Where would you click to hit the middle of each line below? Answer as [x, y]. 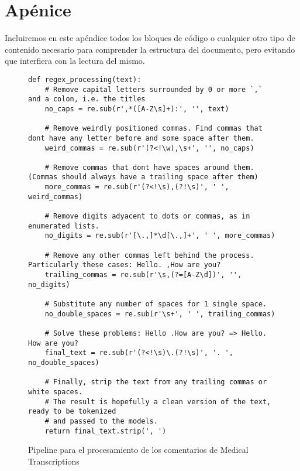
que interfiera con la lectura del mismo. [75, 61]
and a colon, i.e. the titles [87, 99]
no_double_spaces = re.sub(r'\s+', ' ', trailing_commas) [160, 314]
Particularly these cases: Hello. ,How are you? [125, 265]
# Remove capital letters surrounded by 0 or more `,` [154, 89]
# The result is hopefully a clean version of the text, [158, 402]
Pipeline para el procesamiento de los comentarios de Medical [138, 450]
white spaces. [56, 392]
